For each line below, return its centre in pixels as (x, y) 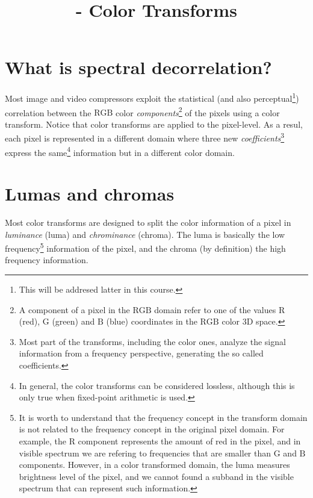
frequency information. (47, 260)
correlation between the (48, 112)
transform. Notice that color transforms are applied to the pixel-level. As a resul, (154, 124)
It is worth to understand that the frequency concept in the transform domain (163, 417)
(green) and (73, 321)
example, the (42, 441)
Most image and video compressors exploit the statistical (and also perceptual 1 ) (152, 97)
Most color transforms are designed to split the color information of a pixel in (148, 223)
